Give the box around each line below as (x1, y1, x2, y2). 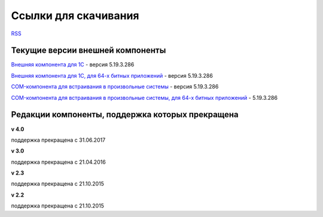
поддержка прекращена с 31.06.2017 (11, 136, 106, 143)
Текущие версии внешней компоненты (11, 45, 166, 56)
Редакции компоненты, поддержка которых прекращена (11, 109, 239, 120)
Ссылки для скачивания (11, 9, 140, 22)
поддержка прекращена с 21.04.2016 (11, 158, 106, 166)
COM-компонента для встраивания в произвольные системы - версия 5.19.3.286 (11, 83, 219, 90)
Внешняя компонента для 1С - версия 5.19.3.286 (11, 61, 135, 68)
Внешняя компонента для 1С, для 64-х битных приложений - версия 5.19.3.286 (11, 72, 214, 79)
